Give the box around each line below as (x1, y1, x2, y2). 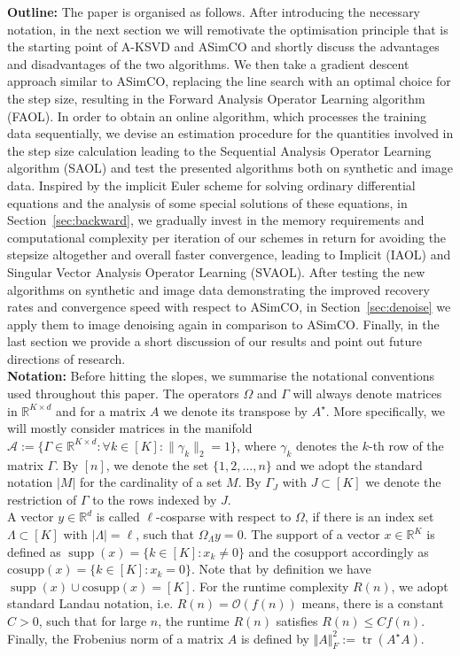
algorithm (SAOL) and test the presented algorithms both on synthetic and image (7, 158, 454, 177)
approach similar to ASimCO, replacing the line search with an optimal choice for (7, 72, 451, 90)
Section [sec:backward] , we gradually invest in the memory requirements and (7, 211, 425, 229)
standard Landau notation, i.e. (7, 594, 174, 613)
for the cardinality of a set (80, 473, 222, 491)
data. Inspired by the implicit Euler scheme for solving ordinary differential (7, 175, 416, 194)
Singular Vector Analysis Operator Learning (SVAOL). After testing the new (7, 262, 425, 281)
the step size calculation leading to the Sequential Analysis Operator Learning (7, 141, 432, 159)
